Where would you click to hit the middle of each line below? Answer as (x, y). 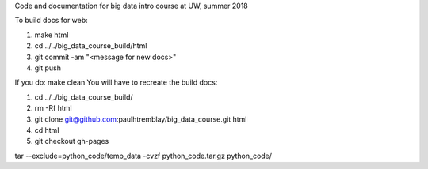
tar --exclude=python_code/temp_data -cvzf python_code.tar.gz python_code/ (143, 156)
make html (52, 35)
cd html (47, 130)
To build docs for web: (52, 21)
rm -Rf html (53, 108)
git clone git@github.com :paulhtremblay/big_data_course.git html (141, 119)
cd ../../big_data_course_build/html (91, 46)
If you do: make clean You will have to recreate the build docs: (116, 82)
